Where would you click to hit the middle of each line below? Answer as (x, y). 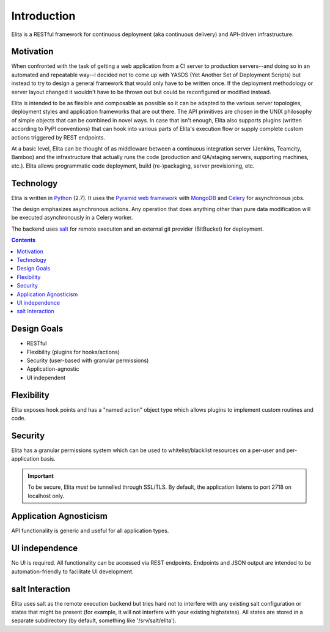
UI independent (46, 377)
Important (41, 476)
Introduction (43, 16)
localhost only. (46, 496)
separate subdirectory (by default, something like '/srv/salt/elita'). (94, 620)
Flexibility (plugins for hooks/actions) (73, 352)
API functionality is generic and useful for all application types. (90, 531)
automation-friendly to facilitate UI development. (72, 571)
